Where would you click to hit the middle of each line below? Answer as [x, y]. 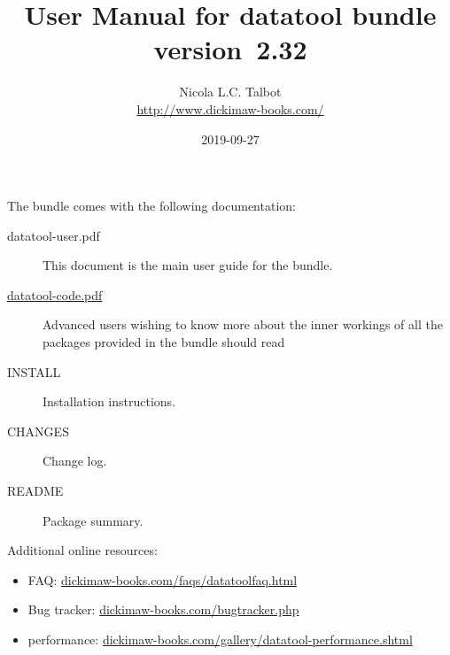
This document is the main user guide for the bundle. [188, 265]
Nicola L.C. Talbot [230, 92]
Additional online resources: [82, 550]
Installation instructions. [109, 401]
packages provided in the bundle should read [164, 342]
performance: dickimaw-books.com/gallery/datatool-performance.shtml [220, 639]
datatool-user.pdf [54, 235]
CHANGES [38, 431]
